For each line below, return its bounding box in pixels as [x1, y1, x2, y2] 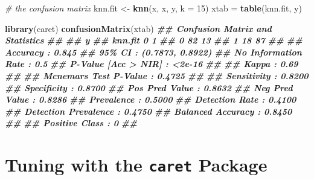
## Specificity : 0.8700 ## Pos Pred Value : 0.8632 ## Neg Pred [5, 81, 293, 94]
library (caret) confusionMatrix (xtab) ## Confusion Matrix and [5, 22, 272, 34]
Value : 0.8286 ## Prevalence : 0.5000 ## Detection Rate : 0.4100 [5, 93, 296, 106]
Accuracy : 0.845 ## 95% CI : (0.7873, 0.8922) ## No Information [5, 45, 302, 58]
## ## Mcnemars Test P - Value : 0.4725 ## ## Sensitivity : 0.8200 [5, 69, 309, 82]
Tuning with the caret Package [5, 152, 268, 177]
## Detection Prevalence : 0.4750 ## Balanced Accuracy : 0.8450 [5, 104, 292, 117]
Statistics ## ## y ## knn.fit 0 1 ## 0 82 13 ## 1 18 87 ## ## [5, 34, 303, 47]
